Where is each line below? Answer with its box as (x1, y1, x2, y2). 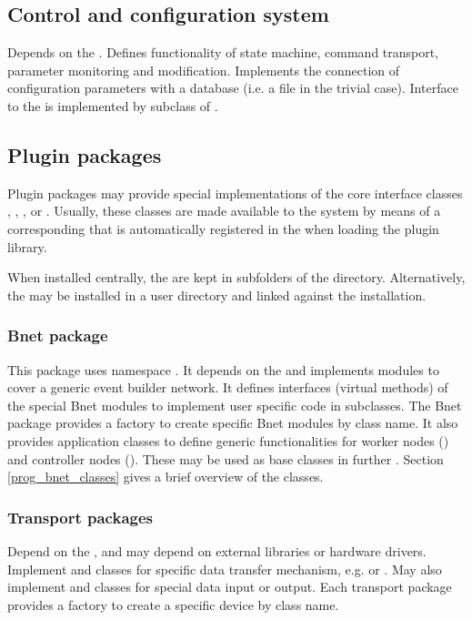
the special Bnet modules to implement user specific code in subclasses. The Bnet (7, 395, 462, 414)
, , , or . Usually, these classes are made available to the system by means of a (7, 201, 441, 220)
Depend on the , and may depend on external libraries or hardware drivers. (7, 541, 427, 560)
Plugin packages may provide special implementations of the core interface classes (7, 183, 463, 202)
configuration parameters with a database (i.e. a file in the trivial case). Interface (7, 78, 458, 97)
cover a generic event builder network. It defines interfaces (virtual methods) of (7, 378, 448, 397)
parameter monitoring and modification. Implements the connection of (7, 60, 400, 79)
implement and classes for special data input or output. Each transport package (7, 577, 452, 596)
